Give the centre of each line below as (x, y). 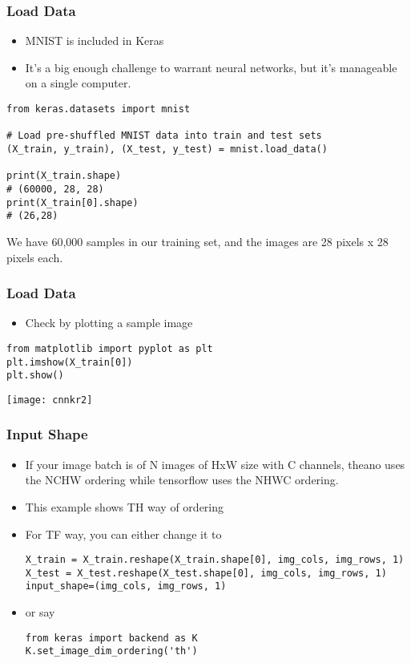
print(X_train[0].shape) (73, 202)
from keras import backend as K (111, 638)
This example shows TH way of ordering (125, 506)
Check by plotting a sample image (109, 323)
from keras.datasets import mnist (99, 109)
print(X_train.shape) (64, 176)
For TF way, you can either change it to (123, 534)
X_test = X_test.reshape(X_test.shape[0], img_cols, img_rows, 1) (206, 573)
